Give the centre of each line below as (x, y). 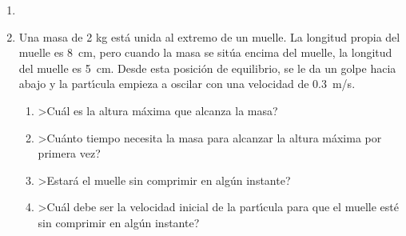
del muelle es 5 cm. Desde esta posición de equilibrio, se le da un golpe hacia (207, 68)
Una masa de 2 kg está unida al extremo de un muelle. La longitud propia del (209, 36)
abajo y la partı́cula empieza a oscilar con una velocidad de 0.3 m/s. (187, 84)
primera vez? (69, 153)
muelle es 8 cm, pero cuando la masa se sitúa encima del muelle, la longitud (205, 52)
